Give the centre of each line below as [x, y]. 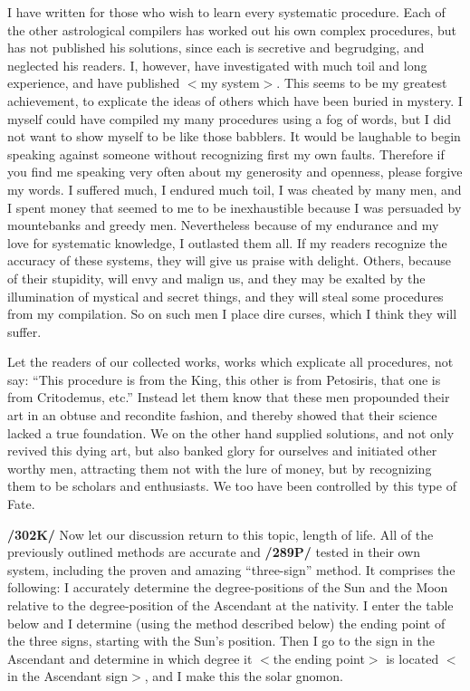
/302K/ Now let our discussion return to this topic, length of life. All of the [221, 534]
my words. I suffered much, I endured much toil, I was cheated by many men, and [235, 189]
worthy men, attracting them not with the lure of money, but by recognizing [220, 468]
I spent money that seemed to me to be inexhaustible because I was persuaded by [235, 207]
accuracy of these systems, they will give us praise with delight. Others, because [229, 260]
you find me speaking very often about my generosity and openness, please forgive [235, 172]
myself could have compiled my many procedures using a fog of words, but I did [230, 118]
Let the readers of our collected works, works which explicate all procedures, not [230, 362]
